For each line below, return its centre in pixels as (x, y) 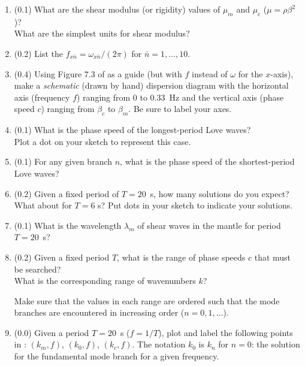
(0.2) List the (38, 53)
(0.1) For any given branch (63, 161)
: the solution (276, 344)
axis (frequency (42, 97)
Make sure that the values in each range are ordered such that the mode (147, 300)
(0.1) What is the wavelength (68, 225)
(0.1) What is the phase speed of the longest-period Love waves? (132, 130)
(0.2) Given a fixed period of (67, 193)
